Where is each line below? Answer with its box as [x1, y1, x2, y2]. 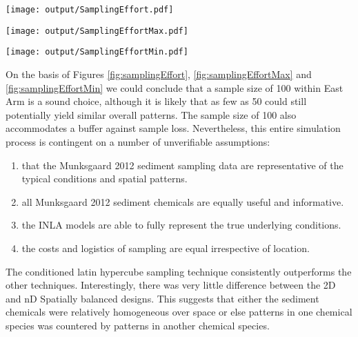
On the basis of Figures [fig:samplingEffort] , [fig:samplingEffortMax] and [6, 66, 312, 81]
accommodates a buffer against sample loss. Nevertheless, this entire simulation [6, 121, 341, 135]
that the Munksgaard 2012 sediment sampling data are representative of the [21, 157, 344, 172]
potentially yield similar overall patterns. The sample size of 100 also [6, 107, 297, 122]
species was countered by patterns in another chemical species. [6, 318, 270, 332]
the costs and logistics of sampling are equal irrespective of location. [21, 240, 310, 255]
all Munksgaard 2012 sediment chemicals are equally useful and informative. [21, 194, 344, 209]
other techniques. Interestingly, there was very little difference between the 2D [6, 278, 336, 292]
